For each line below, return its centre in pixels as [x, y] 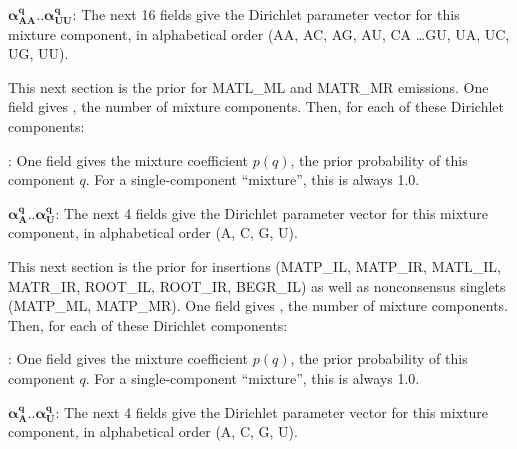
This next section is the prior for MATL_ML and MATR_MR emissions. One [248, 86]
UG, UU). [38, 53]
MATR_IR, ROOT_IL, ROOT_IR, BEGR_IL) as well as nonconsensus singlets [257, 285]
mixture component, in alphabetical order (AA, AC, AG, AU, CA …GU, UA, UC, [259, 33]
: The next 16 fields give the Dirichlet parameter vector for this [266, 14]
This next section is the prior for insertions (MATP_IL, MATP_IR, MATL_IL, [254, 265]
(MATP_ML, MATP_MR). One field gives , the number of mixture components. [258, 305]
